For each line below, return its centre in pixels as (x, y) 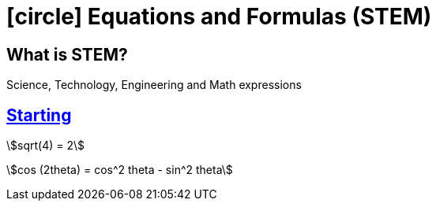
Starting (39, 115)
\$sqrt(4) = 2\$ (46, 146)
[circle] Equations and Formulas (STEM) (219, 17)
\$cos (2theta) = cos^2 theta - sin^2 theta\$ (120, 170)
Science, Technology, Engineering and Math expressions (154, 85)
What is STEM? (67, 54)
